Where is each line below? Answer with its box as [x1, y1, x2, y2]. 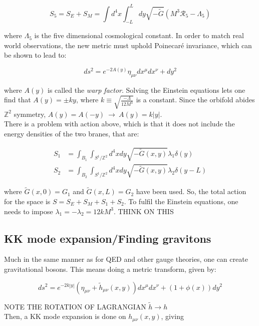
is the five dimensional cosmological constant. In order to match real [34, 30, 244, 41]
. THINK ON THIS [113, 206, 174, 216]
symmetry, [14, 108, 46, 119]
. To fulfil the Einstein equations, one [124, 196, 238, 206]
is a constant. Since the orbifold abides [136, 94, 255, 105]
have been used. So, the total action [136, 186, 246, 197]
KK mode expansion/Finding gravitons [4, 230, 211, 246]
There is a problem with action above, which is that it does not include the [4, 118, 235, 129]
